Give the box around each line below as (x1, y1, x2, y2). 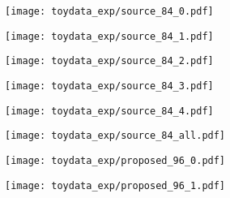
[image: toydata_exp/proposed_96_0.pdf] (5, 154, 226, 166)
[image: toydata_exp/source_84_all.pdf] (5, 130, 226, 142)
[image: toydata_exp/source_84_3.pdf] (5, 80, 214, 92)
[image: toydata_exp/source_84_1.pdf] (5, 30, 214, 42)
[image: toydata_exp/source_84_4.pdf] (5, 105, 214, 117)
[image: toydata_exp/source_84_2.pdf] (5, 55, 214, 67)
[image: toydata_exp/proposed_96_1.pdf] (5, 179, 226, 192)
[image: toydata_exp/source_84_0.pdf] (5, 6, 214, 17)
